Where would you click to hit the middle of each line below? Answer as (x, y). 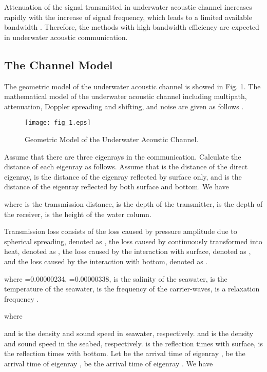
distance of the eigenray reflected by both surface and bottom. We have (117, 187)
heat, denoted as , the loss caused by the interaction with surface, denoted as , (128, 251)
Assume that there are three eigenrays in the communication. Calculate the (123, 156)
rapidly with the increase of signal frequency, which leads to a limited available (128, 17)
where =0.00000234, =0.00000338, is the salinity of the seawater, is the (116, 278)
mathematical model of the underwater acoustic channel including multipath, (126, 96)
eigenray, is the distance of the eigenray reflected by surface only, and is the (123, 176)
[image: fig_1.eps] (58, 123)
